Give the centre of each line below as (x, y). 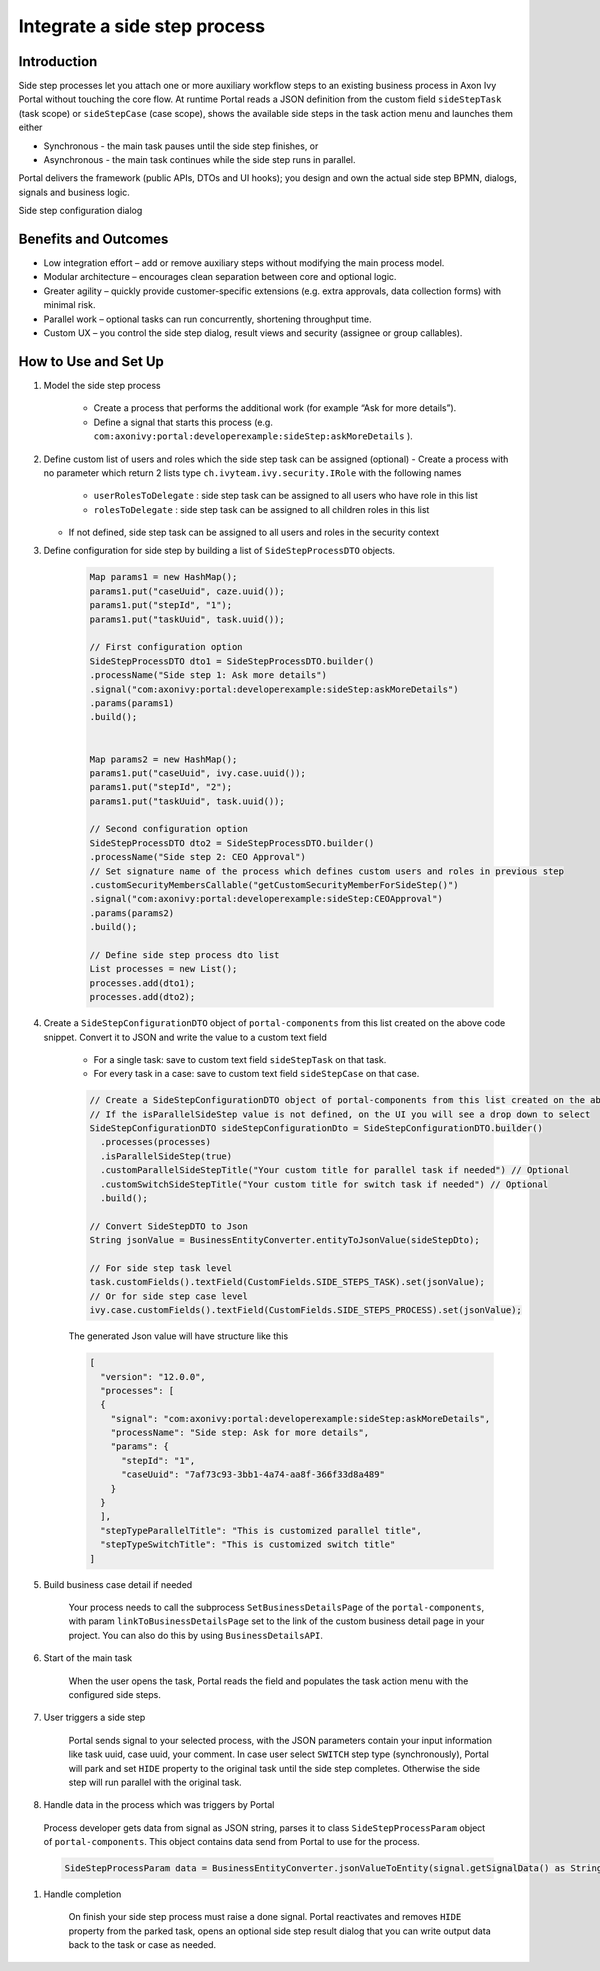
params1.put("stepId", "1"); (161, 605)
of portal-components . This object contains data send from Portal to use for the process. (231, 1842)
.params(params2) (132, 913)
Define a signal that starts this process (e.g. (183, 422)
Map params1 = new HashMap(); (163, 577)
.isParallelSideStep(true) (166, 1156)
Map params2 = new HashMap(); (163, 759)
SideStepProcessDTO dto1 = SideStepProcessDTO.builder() (232, 661)
